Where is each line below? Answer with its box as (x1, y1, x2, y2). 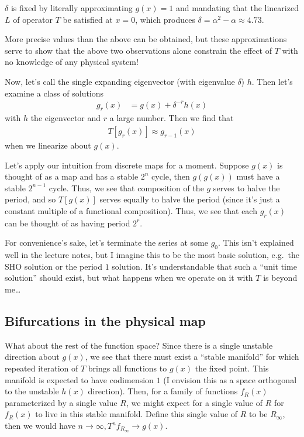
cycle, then (151, 170, 190, 183)
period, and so (5, 193, 56, 205)
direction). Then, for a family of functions (88, 385, 238, 397)
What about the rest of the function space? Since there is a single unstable (5, 339, 273, 351)
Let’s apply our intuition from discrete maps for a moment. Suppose (5, 159, 249, 171)
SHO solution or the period (5, 260, 103, 272)
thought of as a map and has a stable (5, 170, 139, 183)
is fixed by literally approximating (11, 2, 133, 13)
